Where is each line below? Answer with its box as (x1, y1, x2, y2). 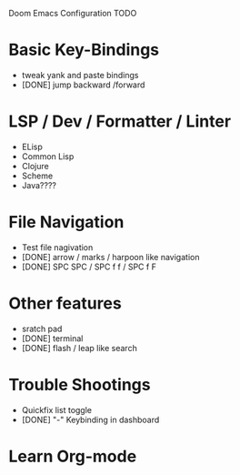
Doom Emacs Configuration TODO (8, 8, 137, 18)
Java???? (21, 179, 56, 190)
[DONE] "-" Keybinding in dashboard (21, 414, 160, 425)
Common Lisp (21, 150, 75, 162)
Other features (8, 293, 122, 313)
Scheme (21, 170, 54, 181)
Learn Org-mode (8, 446, 137, 467)
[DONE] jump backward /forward (21, 79, 145, 90)
